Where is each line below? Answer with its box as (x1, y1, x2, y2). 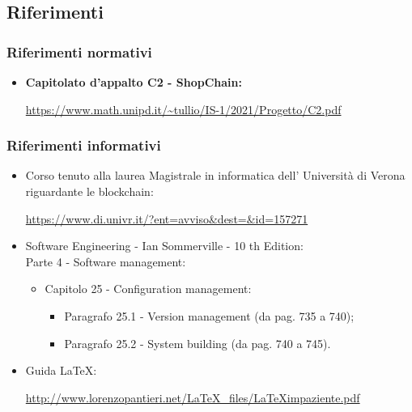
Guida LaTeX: (25, 362, 97, 379)
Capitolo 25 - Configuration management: (45, 280, 252, 297)
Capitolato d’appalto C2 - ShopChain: (25, 74, 242, 90)
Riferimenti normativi (6, 41, 152, 62)
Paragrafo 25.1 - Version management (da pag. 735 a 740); (64, 307, 355, 324)
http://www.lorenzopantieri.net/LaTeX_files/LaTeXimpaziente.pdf (25, 389, 360, 406)
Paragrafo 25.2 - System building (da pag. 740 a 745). (64, 334, 331, 351)
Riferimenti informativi (6, 135, 161, 155)
